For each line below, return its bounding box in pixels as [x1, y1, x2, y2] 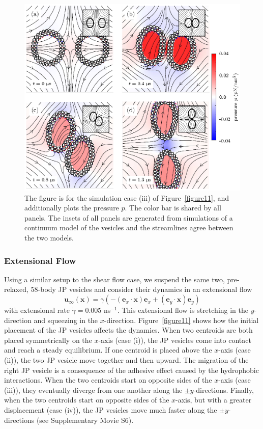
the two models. [24, 232, 74, 243]
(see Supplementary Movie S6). [36, 414, 134, 425]
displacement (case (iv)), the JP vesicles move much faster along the [4, 405, 217, 415]
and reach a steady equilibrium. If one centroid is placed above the [4, 344, 212, 355]
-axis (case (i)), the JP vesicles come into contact [98, 334, 251, 345]
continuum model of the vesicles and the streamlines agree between [24, 222, 233, 233]
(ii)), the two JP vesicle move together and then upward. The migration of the [4, 355, 249, 365]
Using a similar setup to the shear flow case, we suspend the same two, [4, 274, 225, 284]
